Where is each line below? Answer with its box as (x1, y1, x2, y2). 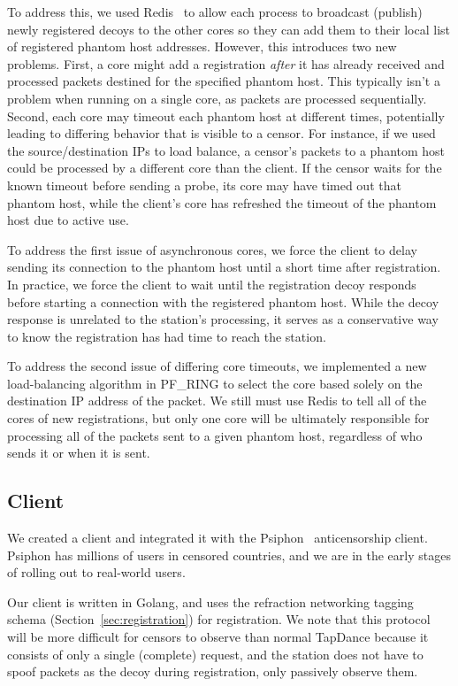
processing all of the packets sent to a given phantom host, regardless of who (7, 426, 423, 444)
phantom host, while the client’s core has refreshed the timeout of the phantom (7, 193, 437, 212)
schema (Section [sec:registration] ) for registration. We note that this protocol (7, 610, 431, 628)
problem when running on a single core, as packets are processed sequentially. (7, 89, 427, 107)
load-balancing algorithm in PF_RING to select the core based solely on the (7, 374, 423, 392)
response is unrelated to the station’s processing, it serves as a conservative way (7, 310, 439, 328)
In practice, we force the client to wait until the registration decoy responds (7, 274, 416, 293)
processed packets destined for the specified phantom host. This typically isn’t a (7, 72, 440, 90)
